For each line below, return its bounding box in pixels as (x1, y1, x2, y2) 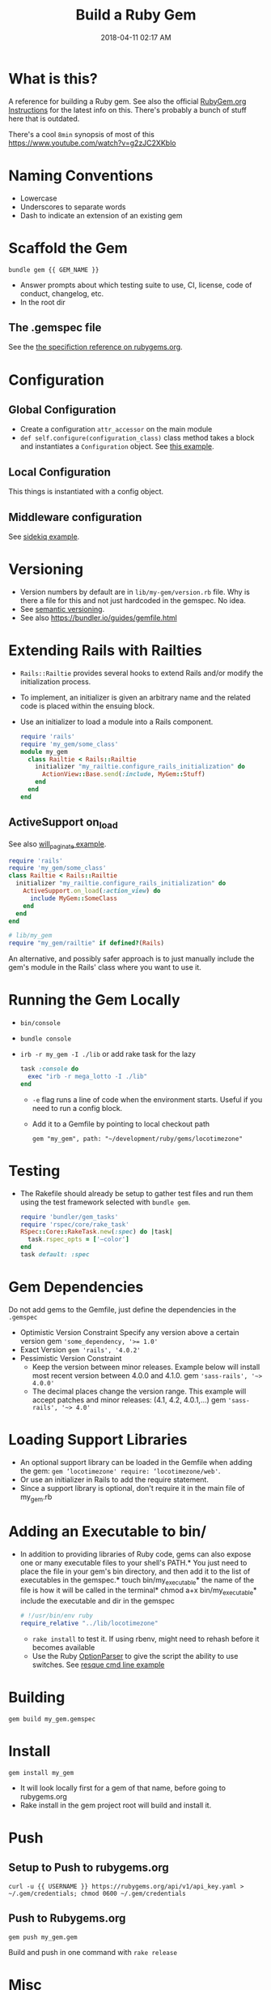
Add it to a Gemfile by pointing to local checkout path (32, 1118, 210, 1129)
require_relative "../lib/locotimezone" (19, 1619, 159, 1627)
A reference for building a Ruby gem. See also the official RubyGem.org (8, 96, 247, 106)
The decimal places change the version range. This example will (32, 1386, 247, 1396)
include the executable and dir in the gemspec (19, 1596, 176, 1606)
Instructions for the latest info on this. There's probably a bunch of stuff (8, 105, 247, 114)
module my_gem (19, 747, 68, 756)
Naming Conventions (8, 166, 154, 184)
